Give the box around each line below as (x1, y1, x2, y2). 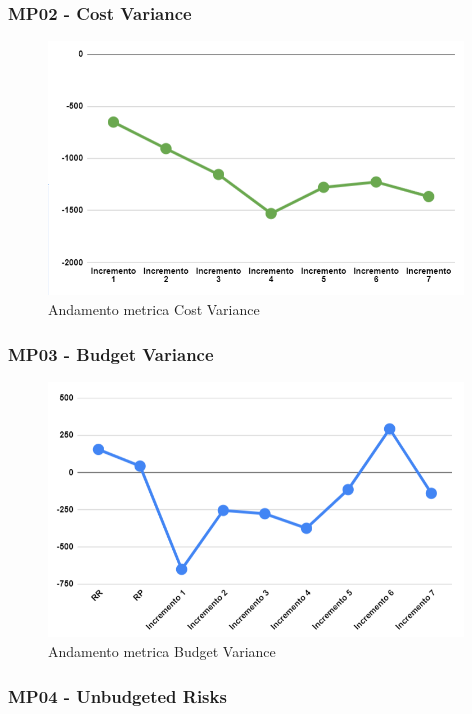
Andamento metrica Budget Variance (48, 641, 276, 662)
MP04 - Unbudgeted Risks (8, 683, 227, 708)
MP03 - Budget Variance (8, 341, 214, 366)
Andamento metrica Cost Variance (48, 299, 260, 320)
